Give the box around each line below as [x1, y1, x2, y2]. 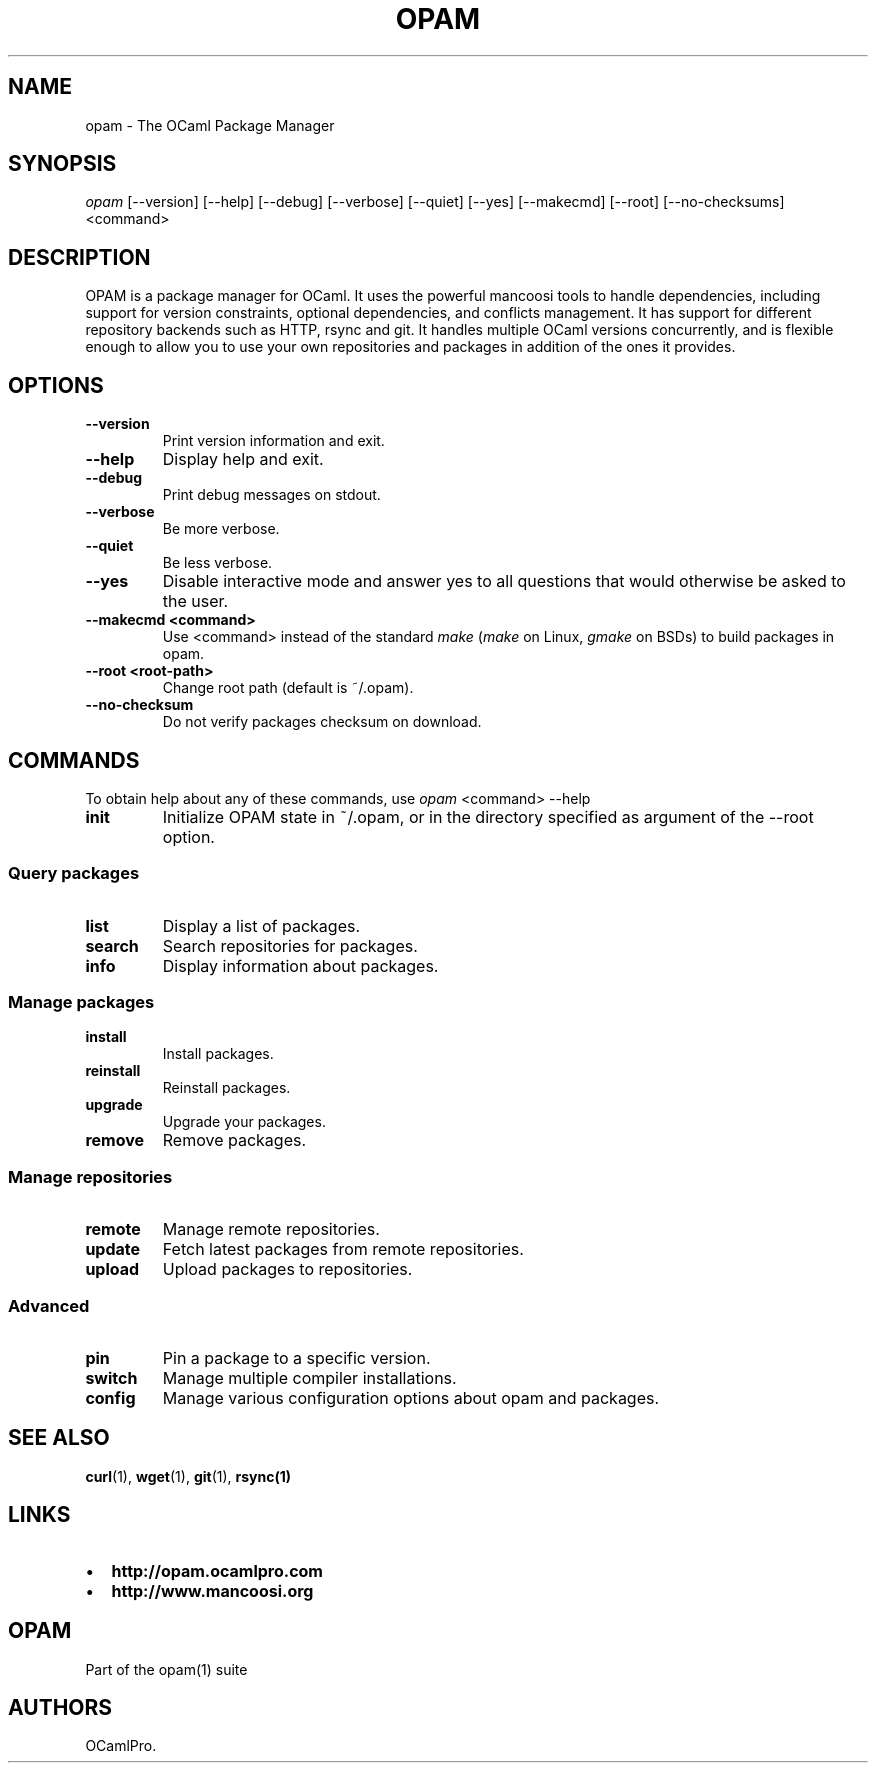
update [85, 1239, 141, 1260]
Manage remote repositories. [162, 1219, 380, 1240]
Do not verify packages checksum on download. [162, 713, 482, 731]
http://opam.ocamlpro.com [111, 1560, 323, 1581]
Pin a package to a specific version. [162, 1347, 431, 1368]
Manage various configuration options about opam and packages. [162, 1387, 660, 1408]
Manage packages [8, 992, 155, 1013]
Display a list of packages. [162, 915, 361, 936]
